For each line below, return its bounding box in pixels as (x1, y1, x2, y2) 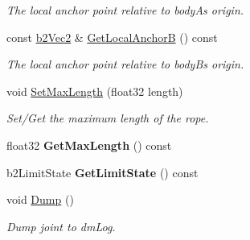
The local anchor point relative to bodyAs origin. (6, 2, 244, 18)
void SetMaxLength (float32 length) (6, 82, 183, 99)
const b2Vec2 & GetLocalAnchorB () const (6, 28, 218, 45)
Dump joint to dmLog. (6, 217, 116, 234)
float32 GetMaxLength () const (6, 136, 172, 153)
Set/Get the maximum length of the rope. (6, 110, 209, 126)
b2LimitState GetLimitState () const (6, 163, 199, 180)
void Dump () (6, 191, 74, 208)
